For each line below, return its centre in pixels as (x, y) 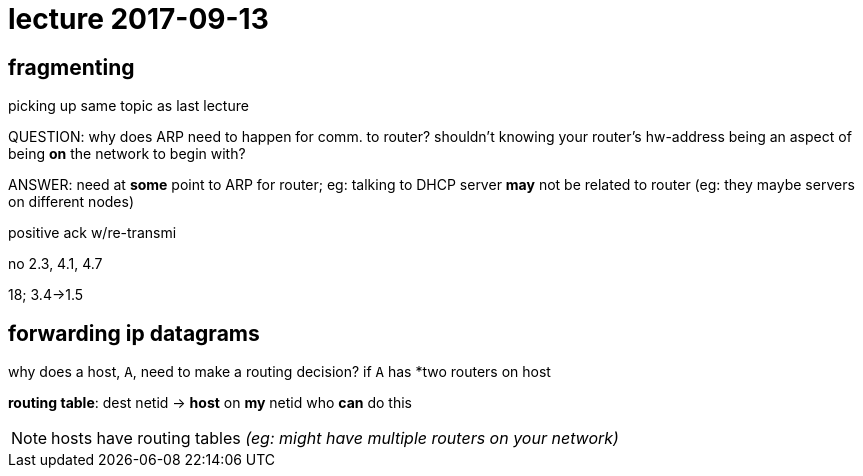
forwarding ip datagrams (134, 333)
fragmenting (71, 67)
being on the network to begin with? (127, 154)
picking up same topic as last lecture (128, 106)
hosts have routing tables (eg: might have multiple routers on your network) (335, 438)
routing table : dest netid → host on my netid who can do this (210, 403)
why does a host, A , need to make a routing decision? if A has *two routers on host (279, 372)
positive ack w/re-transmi (92, 233)
